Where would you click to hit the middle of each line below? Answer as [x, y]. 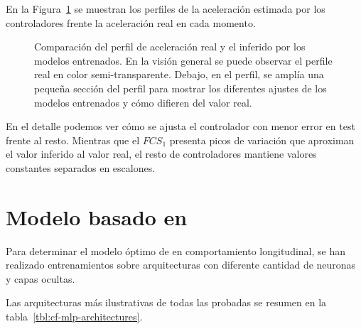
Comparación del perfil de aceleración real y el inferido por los [170, 47]
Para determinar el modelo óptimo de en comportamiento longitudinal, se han [176, 250]
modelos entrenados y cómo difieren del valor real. [143, 102]
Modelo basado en [97, 216]
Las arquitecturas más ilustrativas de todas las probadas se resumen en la [166, 302]
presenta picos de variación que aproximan [262, 140]
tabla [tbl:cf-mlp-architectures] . [74, 317]
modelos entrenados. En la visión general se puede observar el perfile [183, 60]
